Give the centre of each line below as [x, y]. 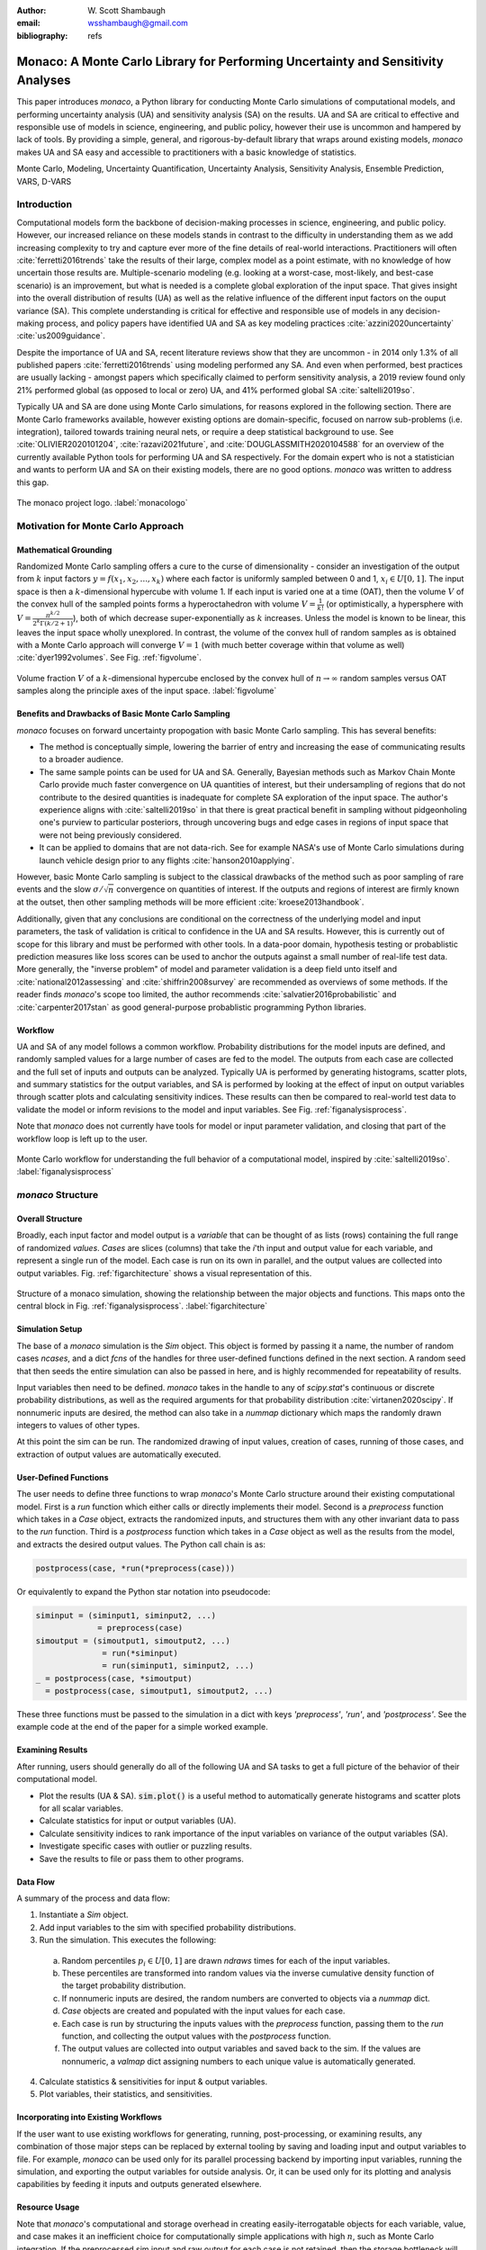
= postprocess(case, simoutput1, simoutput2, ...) [159, 1691]
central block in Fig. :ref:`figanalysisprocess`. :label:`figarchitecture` [142, 1306]
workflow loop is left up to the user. [82, 1138]
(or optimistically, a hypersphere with [394, 604]
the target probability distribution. [124, 1985]
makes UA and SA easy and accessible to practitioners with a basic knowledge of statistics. [187, 152]
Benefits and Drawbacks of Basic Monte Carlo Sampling [123, 714]
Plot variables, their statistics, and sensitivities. [126, 2094]
